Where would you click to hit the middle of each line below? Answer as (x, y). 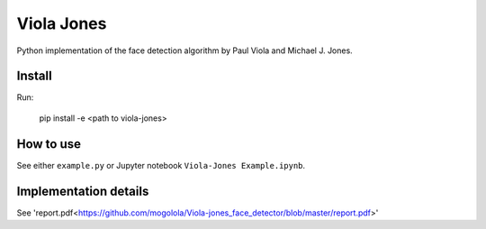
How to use (49, 144)
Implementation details (83, 191)
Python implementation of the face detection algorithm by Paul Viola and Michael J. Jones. (184, 50)
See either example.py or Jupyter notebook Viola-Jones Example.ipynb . (161, 165)
